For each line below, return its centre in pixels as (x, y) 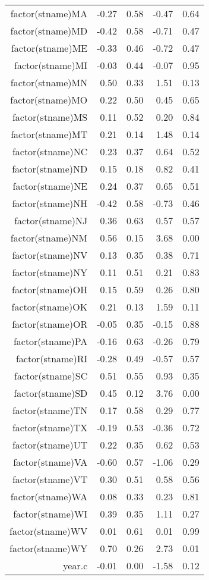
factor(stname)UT (50, 445)
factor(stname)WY (49, 548)
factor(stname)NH (50, 203)
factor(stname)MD (49, 31)
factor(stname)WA (49, 496)
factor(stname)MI (51, 65)
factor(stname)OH (50, 289)
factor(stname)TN (50, 410)
